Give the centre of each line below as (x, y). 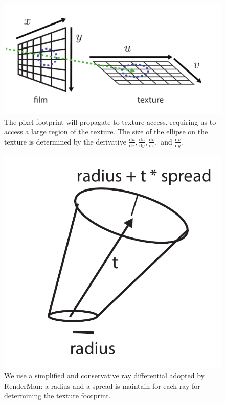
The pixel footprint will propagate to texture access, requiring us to (110, 121)
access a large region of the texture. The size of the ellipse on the (106, 132)
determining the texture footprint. (58, 396)
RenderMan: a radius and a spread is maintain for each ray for (102, 385)
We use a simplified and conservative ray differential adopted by (104, 375)
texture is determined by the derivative (65, 141)
